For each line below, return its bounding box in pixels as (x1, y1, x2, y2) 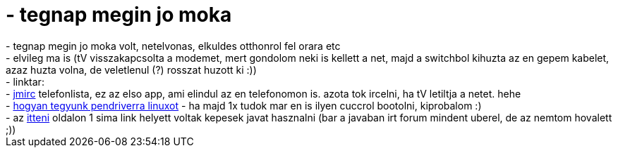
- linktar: (6, 75, 44, 88)
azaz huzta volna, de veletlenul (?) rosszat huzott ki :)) (6, 63, 257, 76)
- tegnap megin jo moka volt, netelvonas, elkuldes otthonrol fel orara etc (6, 39, 341, 52)
